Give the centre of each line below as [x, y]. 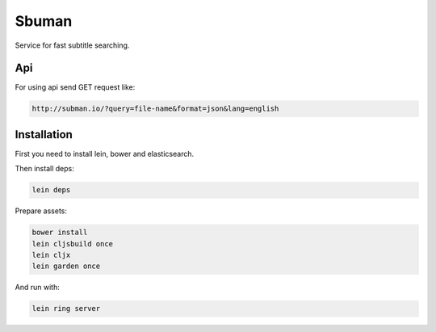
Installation [44, 134]
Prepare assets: [41, 211]
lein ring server [66, 309]
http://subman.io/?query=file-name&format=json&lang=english [155, 109]
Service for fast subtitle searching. [72, 45]
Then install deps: [44, 169]
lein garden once [66, 266]
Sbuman [44, 21]
